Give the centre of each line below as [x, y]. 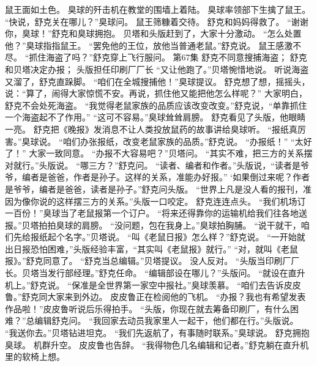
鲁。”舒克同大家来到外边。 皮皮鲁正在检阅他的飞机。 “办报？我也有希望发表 [155, 297]
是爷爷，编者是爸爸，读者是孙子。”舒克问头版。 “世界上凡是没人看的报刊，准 [158, 188]
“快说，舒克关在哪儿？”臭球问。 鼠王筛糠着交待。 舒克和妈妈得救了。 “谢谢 [157, 21]
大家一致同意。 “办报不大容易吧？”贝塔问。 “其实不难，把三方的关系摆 [171, 153]
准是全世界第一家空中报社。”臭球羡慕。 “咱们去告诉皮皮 [190, 284]
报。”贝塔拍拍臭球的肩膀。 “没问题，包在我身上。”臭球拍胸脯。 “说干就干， [153, 225]
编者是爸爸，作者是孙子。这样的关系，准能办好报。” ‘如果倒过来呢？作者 [166, 177]
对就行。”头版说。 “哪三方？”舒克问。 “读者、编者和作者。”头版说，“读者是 [153, 165]
